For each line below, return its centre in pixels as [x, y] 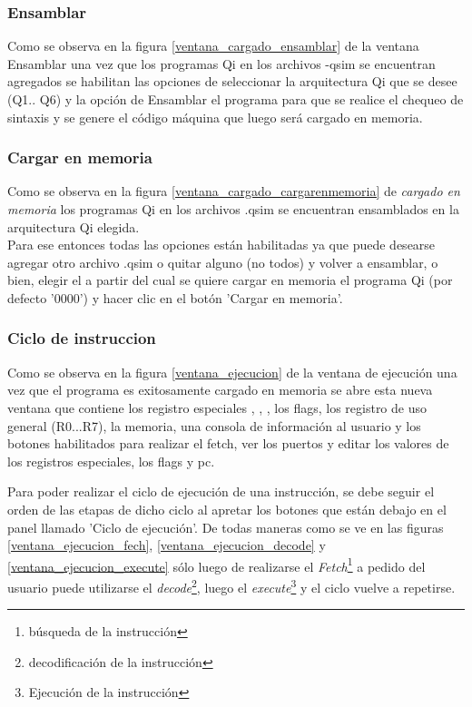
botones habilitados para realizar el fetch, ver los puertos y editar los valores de [228, 443]
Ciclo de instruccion [82, 338]
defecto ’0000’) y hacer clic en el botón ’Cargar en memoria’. [175, 297]
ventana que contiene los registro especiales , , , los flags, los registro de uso [217, 407]
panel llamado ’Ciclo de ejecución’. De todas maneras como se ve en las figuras [226, 527]
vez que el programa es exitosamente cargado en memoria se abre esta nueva [220, 390]
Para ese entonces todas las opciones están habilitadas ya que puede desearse [221, 245]
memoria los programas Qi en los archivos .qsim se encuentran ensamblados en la [233, 209]
